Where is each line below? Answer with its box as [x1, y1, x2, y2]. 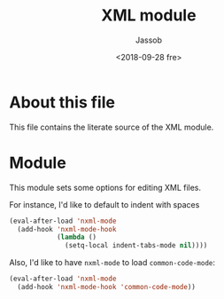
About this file [9, 92, 115, 112]
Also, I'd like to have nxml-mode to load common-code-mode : [9, 257, 215, 268]
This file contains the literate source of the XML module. [9, 122, 214, 132]
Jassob [135, 35, 162, 45]
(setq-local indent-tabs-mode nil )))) [65, 241, 208, 250]
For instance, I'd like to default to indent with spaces [9, 199, 200, 209]
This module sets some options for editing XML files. [9, 182, 202, 193]
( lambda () [56, 232, 97, 242]
